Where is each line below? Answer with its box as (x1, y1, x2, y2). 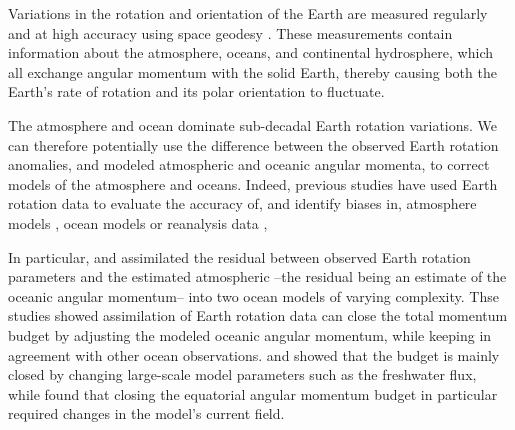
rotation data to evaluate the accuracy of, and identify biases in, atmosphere (8, 193, 477, 214)
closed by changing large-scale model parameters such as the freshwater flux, (8, 364, 477, 385)
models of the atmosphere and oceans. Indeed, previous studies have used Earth (8, 173, 498, 194)
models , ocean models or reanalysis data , (8, 212, 268, 233)
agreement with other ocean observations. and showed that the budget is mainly (8, 344, 500, 365)
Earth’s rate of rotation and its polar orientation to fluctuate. (8, 81, 385, 102)
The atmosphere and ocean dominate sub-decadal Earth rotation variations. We (8, 114, 498, 135)
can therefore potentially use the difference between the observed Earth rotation (8, 134, 499, 155)
